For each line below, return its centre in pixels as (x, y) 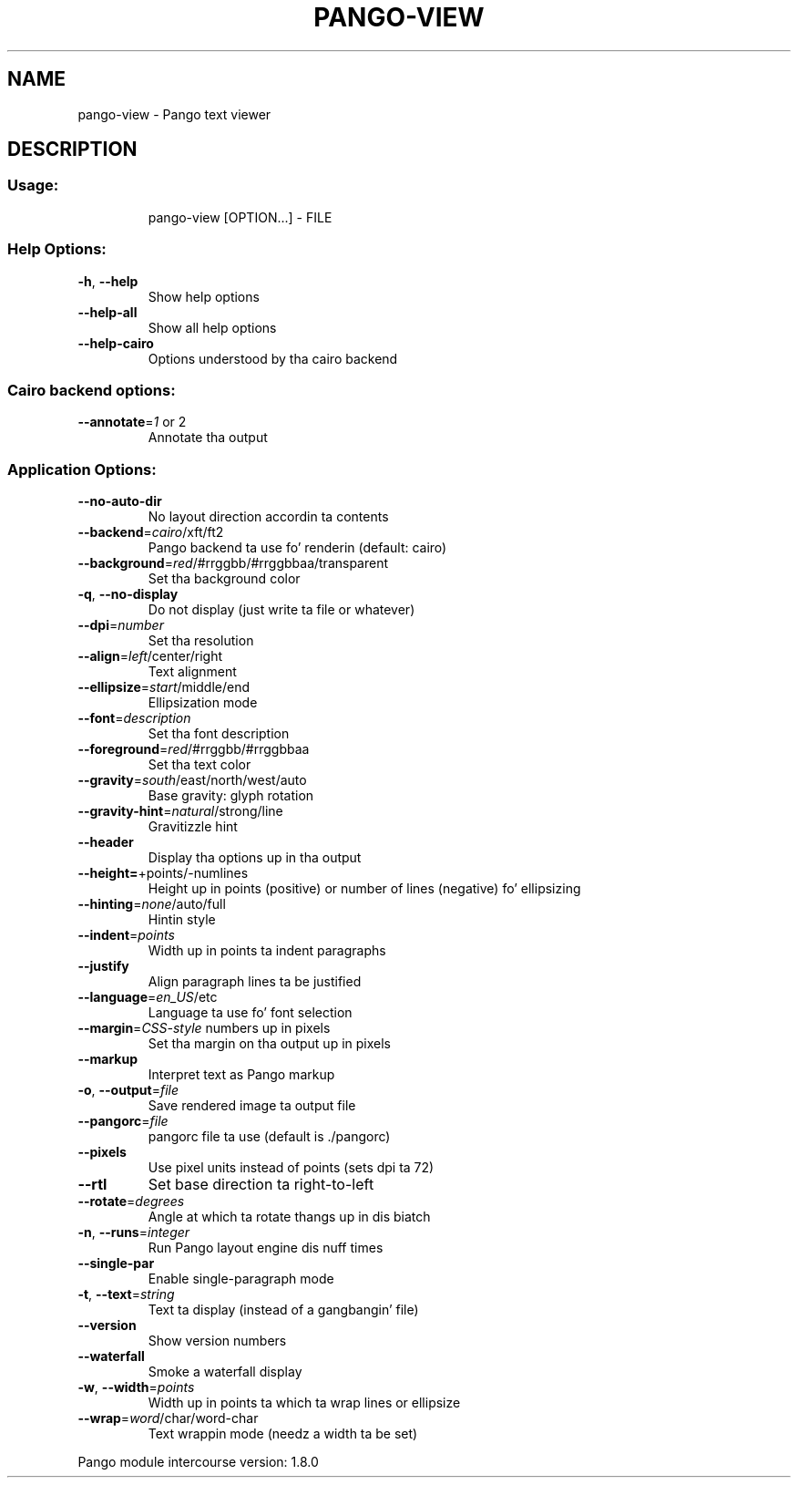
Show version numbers (217, 1341)
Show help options (204, 296)
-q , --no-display (128, 594)
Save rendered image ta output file (252, 1106)
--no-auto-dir (120, 501)
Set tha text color (199, 765)
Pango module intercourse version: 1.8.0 (198, 1462)
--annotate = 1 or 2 (132, 422)
